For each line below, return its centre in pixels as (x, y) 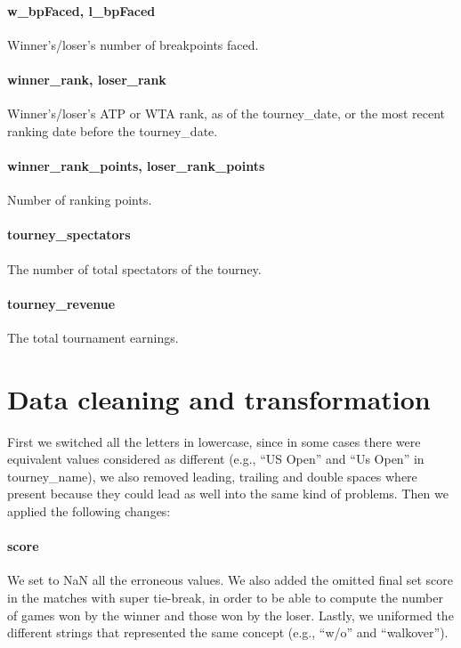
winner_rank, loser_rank (87, 79)
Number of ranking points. (80, 200)
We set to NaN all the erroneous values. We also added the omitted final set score (230, 580)
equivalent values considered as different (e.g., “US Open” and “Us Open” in (216, 459)
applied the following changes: (89, 511)
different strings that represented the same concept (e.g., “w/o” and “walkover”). (228, 632)
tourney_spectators (69, 235)
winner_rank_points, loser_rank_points (136, 165)
